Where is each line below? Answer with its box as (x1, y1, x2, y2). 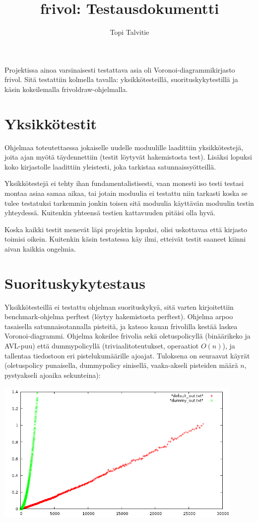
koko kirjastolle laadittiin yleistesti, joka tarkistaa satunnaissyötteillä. (4, 161, 216, 172)
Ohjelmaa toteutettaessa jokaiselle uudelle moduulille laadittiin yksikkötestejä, (4, 142, 244, 152)
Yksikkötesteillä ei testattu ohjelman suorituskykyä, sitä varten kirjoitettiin (4, 301, 234, 312)
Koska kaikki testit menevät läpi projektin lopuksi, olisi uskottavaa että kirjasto (4, 224, 248, 234)
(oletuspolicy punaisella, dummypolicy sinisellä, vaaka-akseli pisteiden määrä (4, 360, 238, 370)
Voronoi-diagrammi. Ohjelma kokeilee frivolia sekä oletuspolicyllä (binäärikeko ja (4, 331, 251, 341)
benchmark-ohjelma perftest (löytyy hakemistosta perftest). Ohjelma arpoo (4, 311, 233, 322)
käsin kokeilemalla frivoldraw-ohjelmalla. (4, 84, 128, 94)
